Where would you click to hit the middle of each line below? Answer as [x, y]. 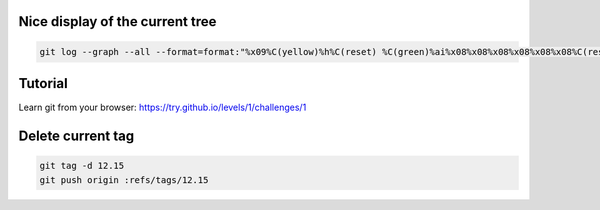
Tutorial [43, 83]
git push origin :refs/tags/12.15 [124, 179]
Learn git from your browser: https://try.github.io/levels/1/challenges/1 [162, 107]
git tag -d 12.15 [82, 166]
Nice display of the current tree [117, 21]
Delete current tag [76, 135]
